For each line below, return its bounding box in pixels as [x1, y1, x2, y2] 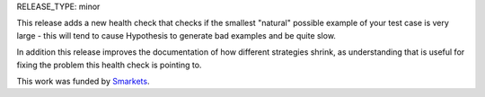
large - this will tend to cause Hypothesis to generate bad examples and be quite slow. [16, 30, 337, 40]
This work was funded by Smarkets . [16, 75, 150, 86]
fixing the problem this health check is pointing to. [16, 59, 202, 70]
